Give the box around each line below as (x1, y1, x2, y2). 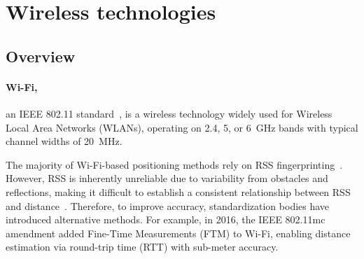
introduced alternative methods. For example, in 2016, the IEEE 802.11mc (6, 212, 325, 227)
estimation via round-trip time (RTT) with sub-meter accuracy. (6, 239, 279, 254)
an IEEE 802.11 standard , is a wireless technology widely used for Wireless (6, 106, 332, 120)
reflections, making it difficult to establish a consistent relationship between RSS (6, 184, 351, 199)
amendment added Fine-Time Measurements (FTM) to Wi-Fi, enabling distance (6, 225, 351, 240)
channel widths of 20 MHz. (6, 134, 122, 148)
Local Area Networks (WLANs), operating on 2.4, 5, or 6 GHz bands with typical (6, 120, 358, 134)
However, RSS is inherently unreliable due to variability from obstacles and (6, 171, 328, 185)
